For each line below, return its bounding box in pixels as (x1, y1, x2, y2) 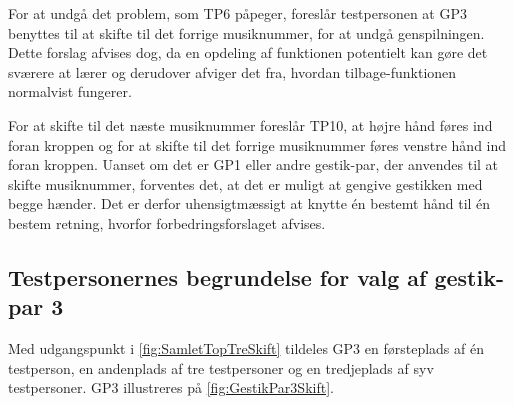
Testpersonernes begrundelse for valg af (8, 261, 427, 292)
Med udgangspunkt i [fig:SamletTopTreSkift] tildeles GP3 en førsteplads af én (8, 338, 484, 359)
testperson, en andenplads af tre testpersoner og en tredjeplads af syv (8, 357, 434, 378)
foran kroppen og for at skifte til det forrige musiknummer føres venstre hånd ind (8, 134, 507, 155)
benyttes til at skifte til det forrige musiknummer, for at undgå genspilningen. (8, 22, 485, 43)
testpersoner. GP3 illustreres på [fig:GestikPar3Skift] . (8, 377, 334, 398)
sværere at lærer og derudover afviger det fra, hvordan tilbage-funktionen (8, 61, 457, 82)
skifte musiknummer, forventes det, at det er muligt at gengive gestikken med (8, 173, 483, 194)
